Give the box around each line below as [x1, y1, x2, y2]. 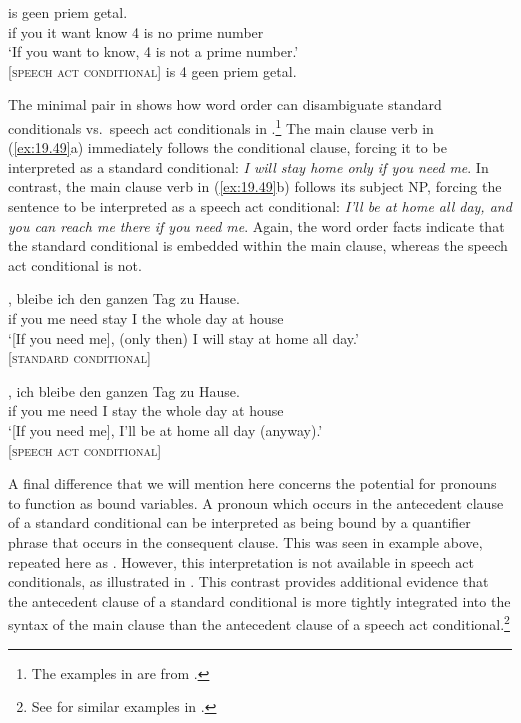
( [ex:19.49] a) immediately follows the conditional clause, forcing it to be [8, 137, 447, 158]
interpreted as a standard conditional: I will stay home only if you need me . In [8, 156, 489, 177]
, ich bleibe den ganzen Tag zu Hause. [8, 380, 240, 401]
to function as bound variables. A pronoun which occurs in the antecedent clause [8, 492, 504, 513]
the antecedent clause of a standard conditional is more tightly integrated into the [8, 590, 511, 611]
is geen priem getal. [8, 2, 128, 22]
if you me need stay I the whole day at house [8, 307, 284, 328]
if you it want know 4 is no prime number [8, 21, 264, 42]
